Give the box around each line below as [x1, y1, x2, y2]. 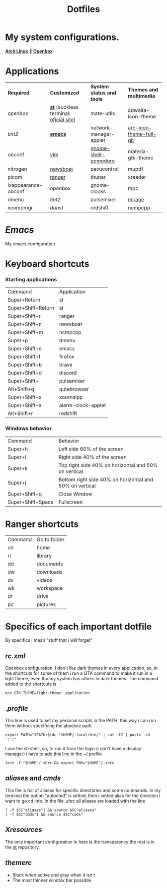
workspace [36, 584, 63, 591]
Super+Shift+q [7, 490, 42, 497]
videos [36, 576, 53, 583]
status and [90, 89, 117, 96]
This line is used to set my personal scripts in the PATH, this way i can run [5, 718, 156, 724]
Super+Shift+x [7, 394, 42, 401]
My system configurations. [5, 31, 119, 43]
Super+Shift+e [7, 345, 42, 352]
